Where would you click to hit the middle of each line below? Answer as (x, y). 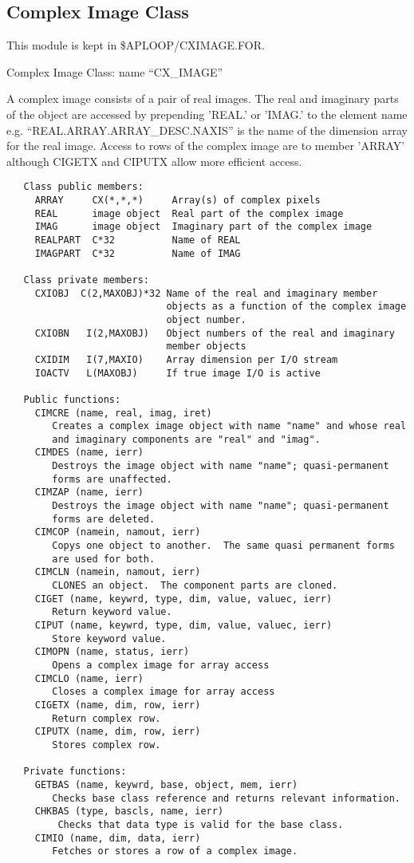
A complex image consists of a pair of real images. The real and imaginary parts (203, 99)
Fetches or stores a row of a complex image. (175, 851)
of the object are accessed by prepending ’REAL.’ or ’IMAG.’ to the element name (207, 114)
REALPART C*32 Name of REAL (138, 240)
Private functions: (75, 772)
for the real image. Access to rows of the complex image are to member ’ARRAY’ (206, 146)
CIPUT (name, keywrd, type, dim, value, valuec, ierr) (183, 626)
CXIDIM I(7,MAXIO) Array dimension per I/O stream (186, 359)
